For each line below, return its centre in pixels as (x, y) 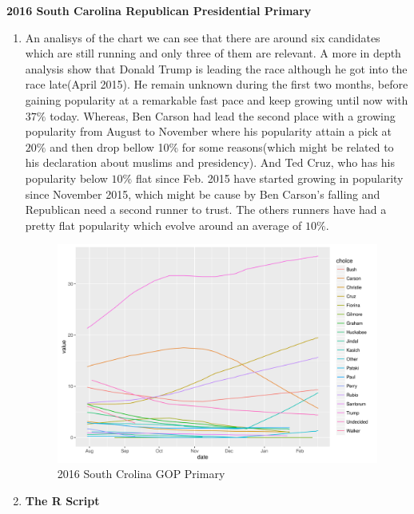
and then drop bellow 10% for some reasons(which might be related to (222, 146)
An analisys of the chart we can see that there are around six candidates (203, 37)
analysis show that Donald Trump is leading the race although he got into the (216, 68)
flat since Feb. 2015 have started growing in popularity (269, 178)
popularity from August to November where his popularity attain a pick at (208, 131)
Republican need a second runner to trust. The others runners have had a (206, 210)
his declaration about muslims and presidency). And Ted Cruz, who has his (210, 162)
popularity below (66, 178)
